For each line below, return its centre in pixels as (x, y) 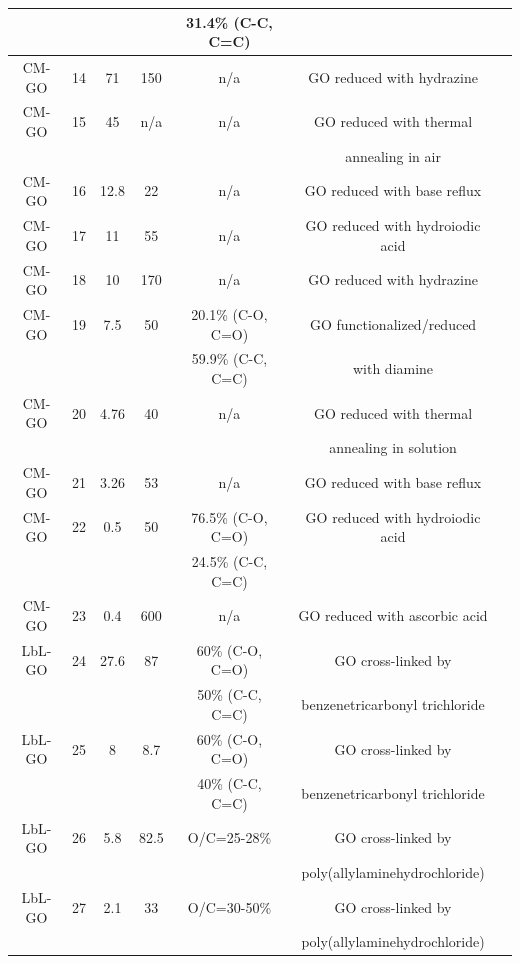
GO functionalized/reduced (393, 323)
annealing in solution (393, 447)
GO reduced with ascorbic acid (393, 615)
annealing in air (393, 155)
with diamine (393, 368)
